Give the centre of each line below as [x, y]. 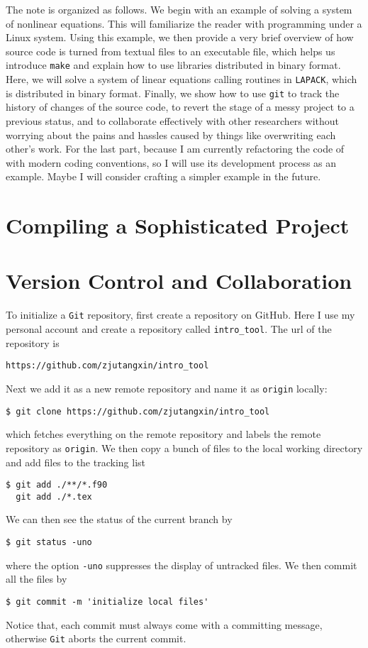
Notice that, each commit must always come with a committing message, [164, 624]
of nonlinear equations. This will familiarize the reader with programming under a [184, 23]
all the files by [37, 579]
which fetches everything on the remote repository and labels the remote [163, 434]
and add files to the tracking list [76, 462]
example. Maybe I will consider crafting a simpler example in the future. [163, 176]
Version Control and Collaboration [179, 281]
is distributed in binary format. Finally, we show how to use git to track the [173, 93]
